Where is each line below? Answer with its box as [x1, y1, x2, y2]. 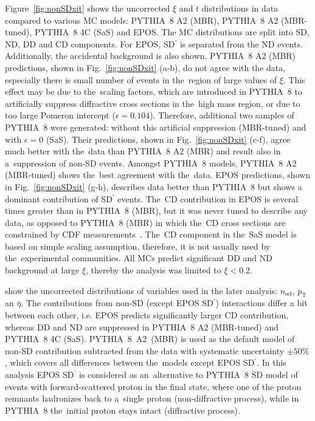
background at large [5, 264, 80, 276]
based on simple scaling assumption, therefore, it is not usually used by [5, 239, 271, 252]
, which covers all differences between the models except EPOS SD [5, 356, 255, 369]
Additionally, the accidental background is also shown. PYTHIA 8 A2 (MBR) [5, 49, 296, 62]
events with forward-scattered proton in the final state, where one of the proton [5, 380, 302, 392]
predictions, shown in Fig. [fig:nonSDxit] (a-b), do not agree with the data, [5, 61, 286, 74]
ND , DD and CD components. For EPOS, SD [5, 37, 175, 50]
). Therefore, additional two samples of [150, 109, 294, 122]
